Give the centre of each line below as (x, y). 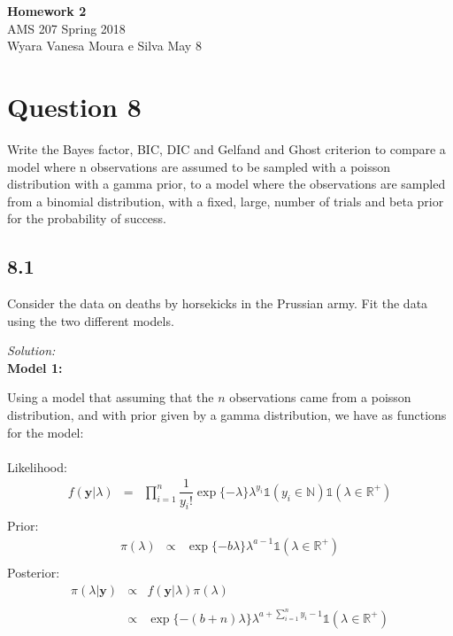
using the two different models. (91, 320)
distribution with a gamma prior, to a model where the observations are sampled (226, 184)
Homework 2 (47, 11)
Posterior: (34, 572)
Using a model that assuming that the (111, 397)
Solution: (31, 350)
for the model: (46, 432)
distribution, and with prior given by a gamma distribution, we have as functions (227, 415)
